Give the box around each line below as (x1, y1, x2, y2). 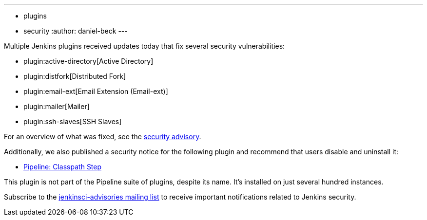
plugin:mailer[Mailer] (23, 102, 90, 110)
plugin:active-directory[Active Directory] (23, 57, 154, 65)
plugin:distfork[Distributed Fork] (23, 72, 126, 80)
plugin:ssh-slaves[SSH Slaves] (23, 117, 122, 126)
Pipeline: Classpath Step (23, 163, 102, 171)
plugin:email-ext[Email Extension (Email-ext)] (23, 87, 168, 95)
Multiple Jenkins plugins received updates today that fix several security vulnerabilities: (4, 42, 285, 50)
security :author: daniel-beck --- (23, 27, 128, 35)
